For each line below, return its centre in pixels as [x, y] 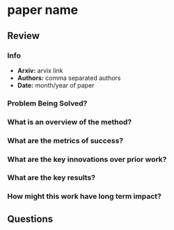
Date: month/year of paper [56, 85]
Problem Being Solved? [47, 103]
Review [24, 36]
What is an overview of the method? [70, 122]
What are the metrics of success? [65, 140]
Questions [30, 219]
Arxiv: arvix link [40, 70]
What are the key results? [52, 178]
